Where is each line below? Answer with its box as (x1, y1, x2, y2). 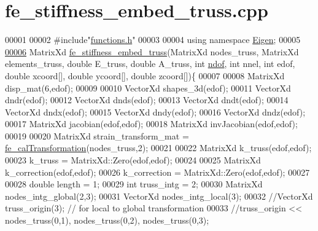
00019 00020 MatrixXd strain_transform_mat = (5, 129, 189, 142)
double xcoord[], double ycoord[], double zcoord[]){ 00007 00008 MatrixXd (5, 69, 285, 82)
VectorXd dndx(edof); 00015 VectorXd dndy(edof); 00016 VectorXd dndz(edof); (5, 105, 306, 118)
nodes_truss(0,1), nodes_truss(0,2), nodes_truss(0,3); (5, 214, 209, 227)
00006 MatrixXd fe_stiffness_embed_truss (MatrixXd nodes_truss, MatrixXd (5, 45, 299, 58)
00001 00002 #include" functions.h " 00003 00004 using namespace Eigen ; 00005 (5, 33, 301, 46)
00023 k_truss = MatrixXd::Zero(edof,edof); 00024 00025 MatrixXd (5, 154, 261, 166)
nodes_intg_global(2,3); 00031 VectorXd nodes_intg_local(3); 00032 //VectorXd (5, 189, 313, 202)
